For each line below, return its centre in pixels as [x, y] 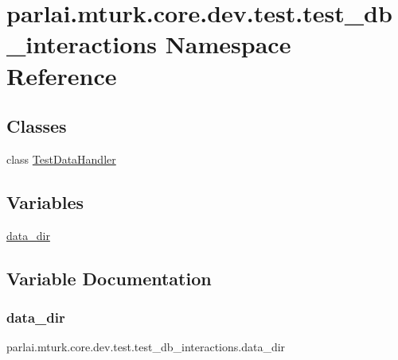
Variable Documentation [109, 278]
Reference [62, 75]
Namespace [228, 44]
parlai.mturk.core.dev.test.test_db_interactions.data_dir [146, 347]
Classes [37, 126]
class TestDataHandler [61, 159]
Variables [45, 201]
